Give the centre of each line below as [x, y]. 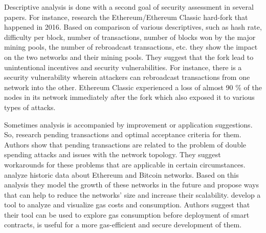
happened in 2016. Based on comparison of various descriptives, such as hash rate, [133, 27]
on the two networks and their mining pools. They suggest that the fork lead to [129, 57]
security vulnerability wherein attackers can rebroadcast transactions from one [127, 77]
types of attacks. [30, 107]
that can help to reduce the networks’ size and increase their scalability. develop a [132, 194]
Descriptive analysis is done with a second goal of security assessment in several [129, 7]
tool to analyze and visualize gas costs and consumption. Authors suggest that [127, 205]
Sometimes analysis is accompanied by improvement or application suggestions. [128, 124]
